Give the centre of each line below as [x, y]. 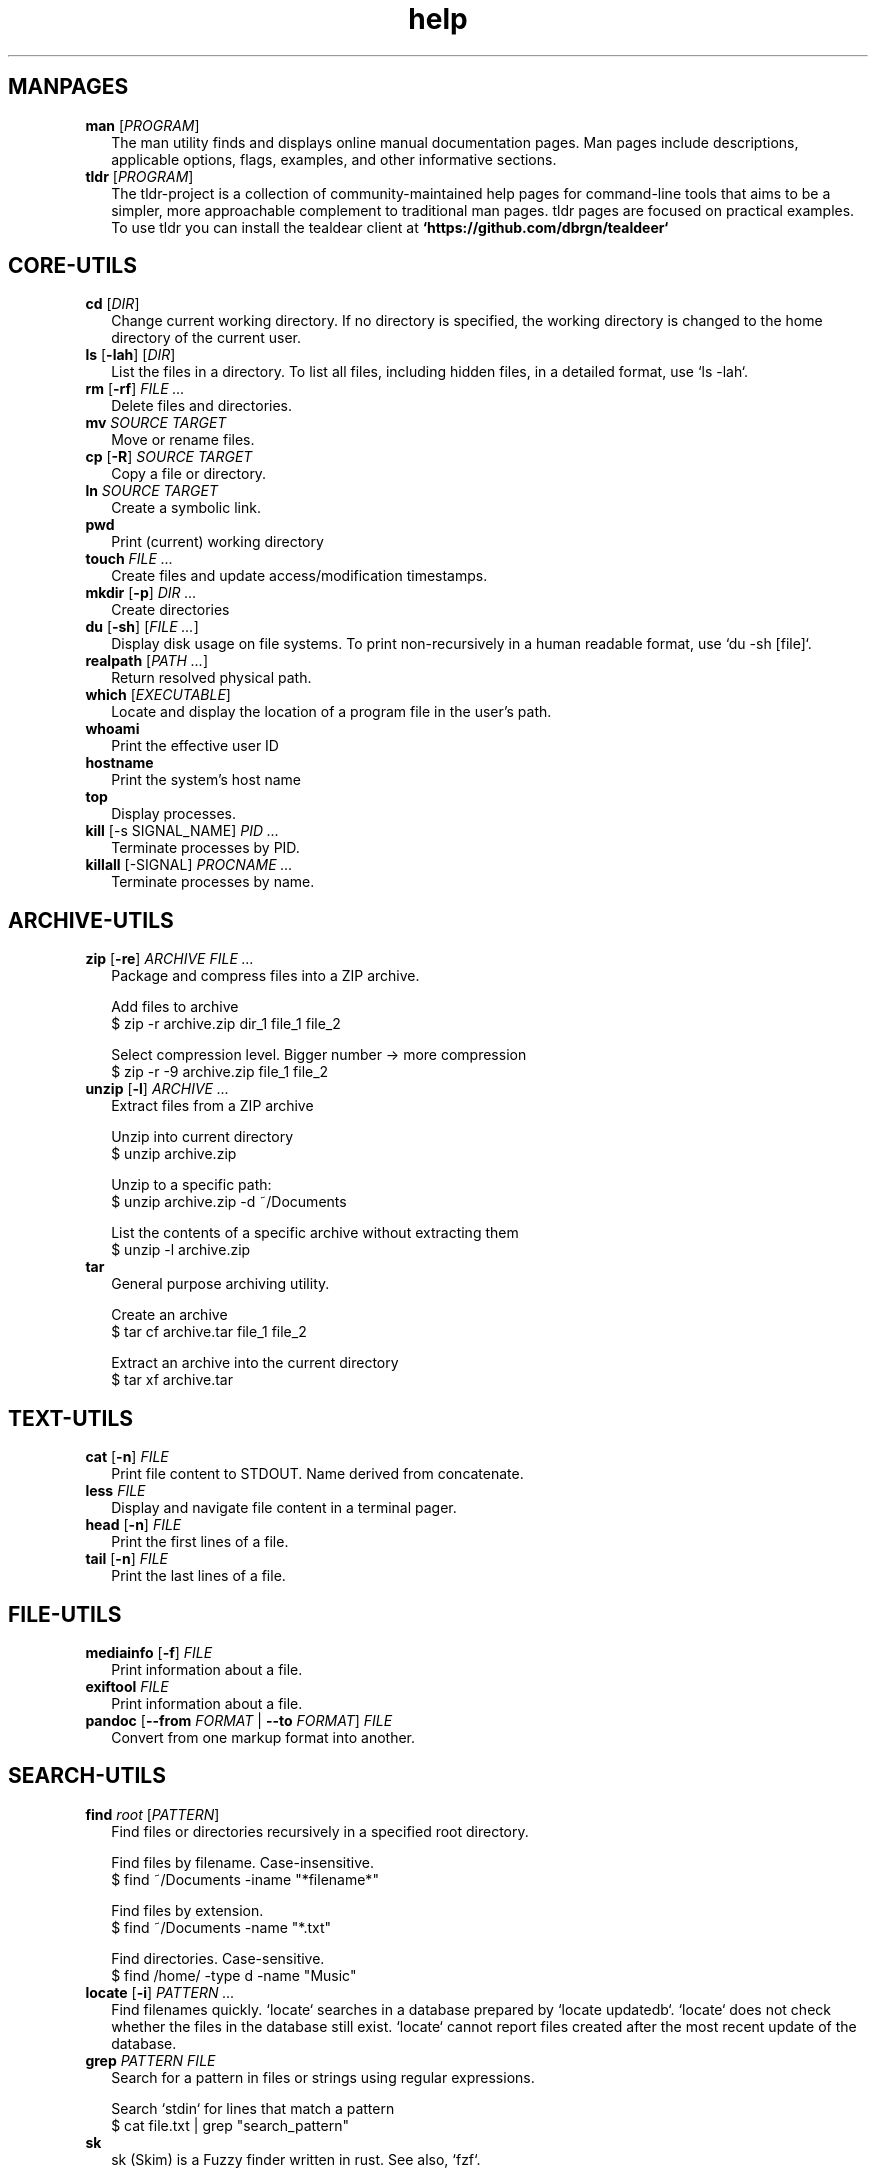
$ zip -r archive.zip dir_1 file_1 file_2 [226, 1024]
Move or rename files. [183, 440]
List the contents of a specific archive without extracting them [315, 1233]
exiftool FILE [127, 1686]
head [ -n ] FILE [133, 1525]
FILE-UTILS [65, 1614]
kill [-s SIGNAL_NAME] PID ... [182, 831]
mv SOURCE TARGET [156, 423]
